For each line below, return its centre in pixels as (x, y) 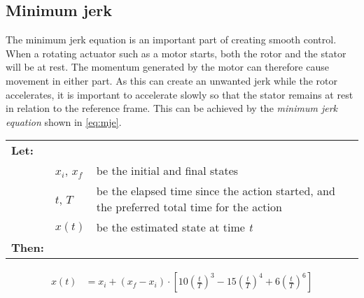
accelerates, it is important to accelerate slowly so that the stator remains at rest (180, 94)
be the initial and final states (167, 171)
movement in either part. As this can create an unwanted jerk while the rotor (172, 80)
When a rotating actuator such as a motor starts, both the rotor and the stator (176, 53)
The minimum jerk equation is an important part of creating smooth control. (171, 40)
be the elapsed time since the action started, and (216, 191)
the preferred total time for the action (189, 207)
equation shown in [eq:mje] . (64, 121)
